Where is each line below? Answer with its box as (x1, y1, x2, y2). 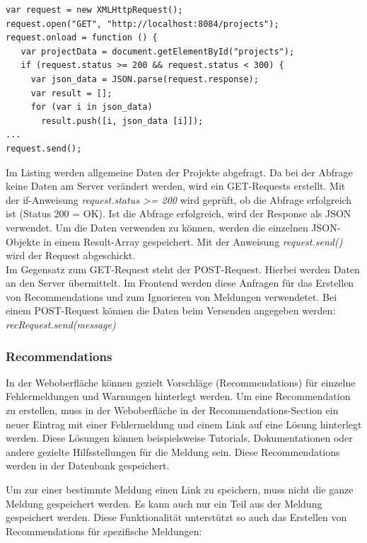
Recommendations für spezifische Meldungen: (6, 523, 202, 538)
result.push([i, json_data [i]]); (41, 115, 204, 126)
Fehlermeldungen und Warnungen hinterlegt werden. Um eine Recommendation (6, 389, 351, 404)
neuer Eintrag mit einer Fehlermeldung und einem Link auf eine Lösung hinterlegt (6, 416, 362, 431)
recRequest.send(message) (6, 317, 116, 332)
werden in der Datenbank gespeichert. (6, 458, 170, 473)
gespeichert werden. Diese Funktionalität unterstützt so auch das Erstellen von (6, 510, 347, 525)
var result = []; (30, 88, 112, 98)
